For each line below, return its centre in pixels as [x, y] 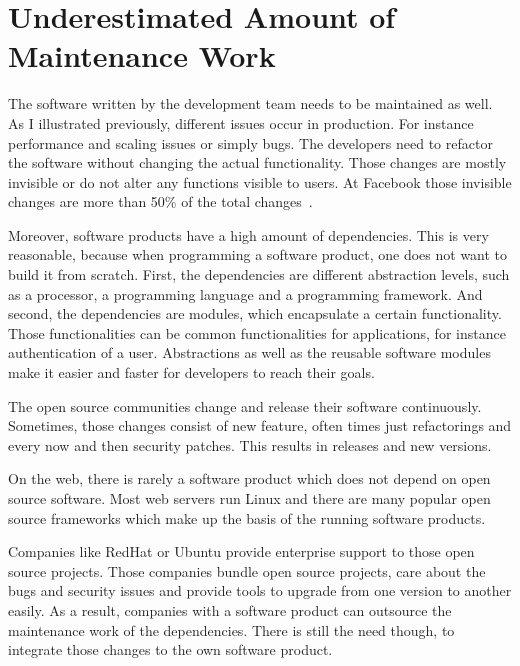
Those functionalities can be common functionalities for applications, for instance [257, 332]
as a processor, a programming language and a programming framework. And [245, 293]
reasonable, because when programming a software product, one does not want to [258, 254]
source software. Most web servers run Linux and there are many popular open [249, 498]
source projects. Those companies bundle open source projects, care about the [247, 570]
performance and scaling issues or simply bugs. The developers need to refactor [250, 142]
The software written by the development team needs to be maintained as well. [250, 103]
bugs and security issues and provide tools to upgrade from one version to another [260, 590]
